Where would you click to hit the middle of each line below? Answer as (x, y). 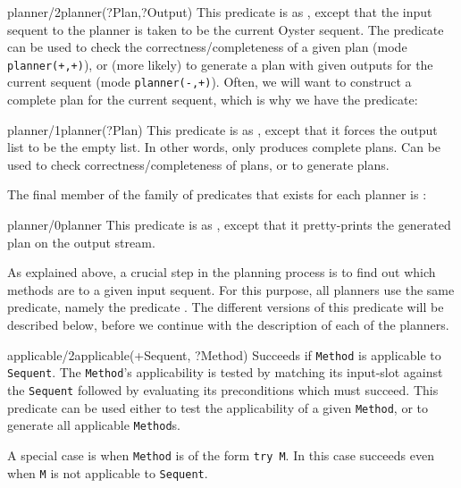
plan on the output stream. (81, 242)
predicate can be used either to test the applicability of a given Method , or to (218, 407)
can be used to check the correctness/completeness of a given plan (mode (207, 47)
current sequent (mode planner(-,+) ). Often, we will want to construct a (210, 82)
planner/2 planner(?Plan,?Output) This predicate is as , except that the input (220, 12)
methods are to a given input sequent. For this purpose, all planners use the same (231, 289)
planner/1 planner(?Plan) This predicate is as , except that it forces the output (222, 129)
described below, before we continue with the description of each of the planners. (228, 325)
